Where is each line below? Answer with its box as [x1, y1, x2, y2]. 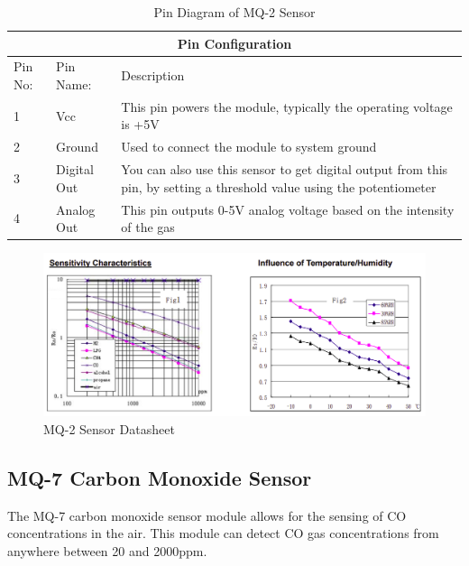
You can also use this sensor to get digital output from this [121, 160, 448, 179]
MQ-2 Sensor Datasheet [43, 419, 175, 438]
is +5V [121, 115, 160, 134]
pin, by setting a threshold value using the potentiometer [121, 177, 437, 196]
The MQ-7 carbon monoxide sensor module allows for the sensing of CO [7, 506, 407, 524]
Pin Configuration [177, 33, 292, 52]
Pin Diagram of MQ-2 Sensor [153, 3, 316, 21]
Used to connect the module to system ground [121, 137, 377, 156]
